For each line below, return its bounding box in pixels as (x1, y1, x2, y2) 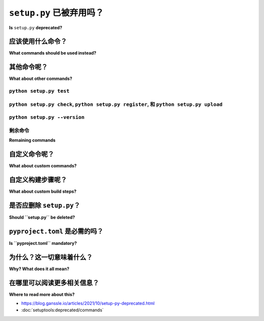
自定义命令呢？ (9, 150, 54, 158)
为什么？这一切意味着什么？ (9, 253, 93, 261)
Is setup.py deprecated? (9, 24, 63, 30)
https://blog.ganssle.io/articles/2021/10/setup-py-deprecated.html (21, 301, 155, 306)
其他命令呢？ (9, 63, 48, 71)
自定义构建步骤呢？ (9, 176, 67, 184)
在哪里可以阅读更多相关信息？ (9, 279, 99, 287)
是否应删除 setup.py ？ (9, 201, 81, 209)
